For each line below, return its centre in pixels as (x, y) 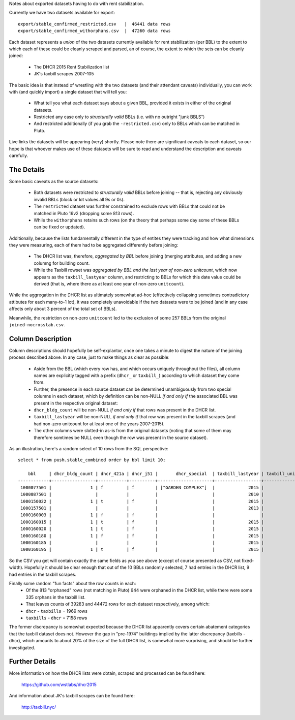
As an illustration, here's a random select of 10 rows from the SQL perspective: (89, 448)
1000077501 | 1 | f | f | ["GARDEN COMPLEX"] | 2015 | (142, 487)
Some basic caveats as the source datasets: (54, 181)
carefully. (18, 156)
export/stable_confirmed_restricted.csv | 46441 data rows (94, 24)
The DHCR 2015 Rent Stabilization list (72, 67)
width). (16, 567)
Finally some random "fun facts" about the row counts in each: (73, 583)
